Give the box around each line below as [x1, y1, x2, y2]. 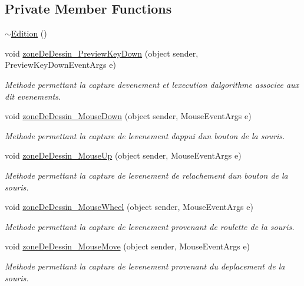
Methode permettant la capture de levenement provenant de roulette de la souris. [5, 220, 295, 232]
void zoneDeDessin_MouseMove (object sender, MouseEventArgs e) [5, 240, 250, 252]
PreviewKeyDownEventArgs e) [5, 58, 116, 71]
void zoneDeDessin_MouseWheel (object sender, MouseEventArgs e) [5, 200, 253, 213]
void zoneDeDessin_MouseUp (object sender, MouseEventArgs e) [5, 149, 242, 162]
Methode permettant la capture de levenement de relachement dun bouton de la [5, 169, 288, 181]
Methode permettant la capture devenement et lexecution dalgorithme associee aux [5, 78, 299, 90]
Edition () [11, 27, 47, 40]
